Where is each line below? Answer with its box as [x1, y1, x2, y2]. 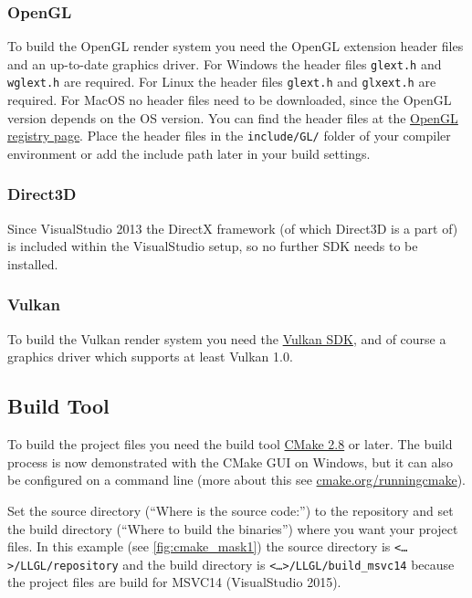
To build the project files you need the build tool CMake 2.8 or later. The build [7, 435, 453, 454]
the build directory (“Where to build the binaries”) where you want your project [7, 519, 458, 538]
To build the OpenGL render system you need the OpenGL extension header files [7, 37, 464, 56]
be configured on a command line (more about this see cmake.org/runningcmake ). [7, 470, 466, 489]
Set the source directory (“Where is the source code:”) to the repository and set [7, 500, 454, 519]
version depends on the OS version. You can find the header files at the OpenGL [7, 108, 458, 127]
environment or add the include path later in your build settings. [7, 143, 371, 163]
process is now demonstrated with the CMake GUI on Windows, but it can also [7, 452, 453, 471]
